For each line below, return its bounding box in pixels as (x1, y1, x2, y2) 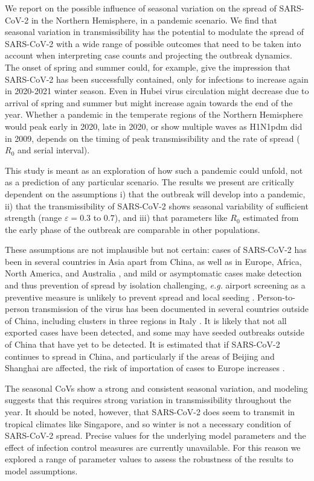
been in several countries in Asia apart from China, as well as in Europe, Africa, (5, 255, 302, 267)
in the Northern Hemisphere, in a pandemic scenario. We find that (31, 13, 278, 26)
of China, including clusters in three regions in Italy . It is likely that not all (5, 314, 287, 327)
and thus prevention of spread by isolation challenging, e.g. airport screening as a (5, 279, 306, 291)
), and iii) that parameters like (114, 211, 228, 224)
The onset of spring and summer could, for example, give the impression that (5, 60, 291, 73)
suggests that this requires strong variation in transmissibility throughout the (5, 393, 291, 406)
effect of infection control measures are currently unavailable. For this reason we (5, 441, 301, 453)
